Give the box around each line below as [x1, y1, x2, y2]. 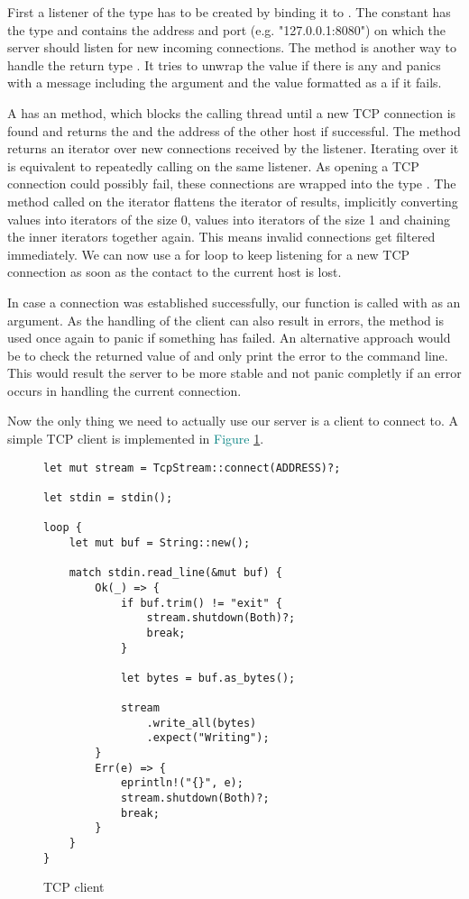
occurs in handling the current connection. [7, 381, 242, 399]
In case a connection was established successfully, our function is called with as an [7, 292, 461, 311]
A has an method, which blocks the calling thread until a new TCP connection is [7, 103, 456, 122]
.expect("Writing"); [146, 731, 270, 745]
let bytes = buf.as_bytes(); [120, 671, 296, 684]
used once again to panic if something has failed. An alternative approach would [7, 328, 451, 347]
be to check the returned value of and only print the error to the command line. [7, 345, 448, 364]
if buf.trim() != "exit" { [120, 596, 282, 610]
